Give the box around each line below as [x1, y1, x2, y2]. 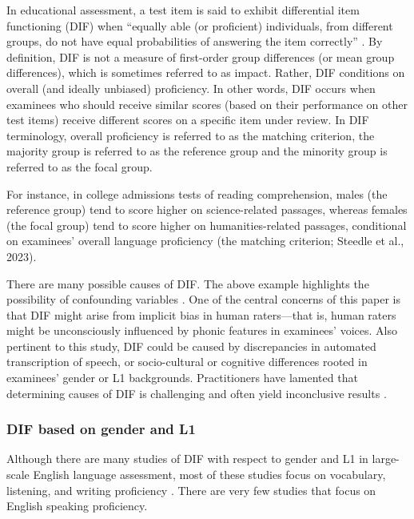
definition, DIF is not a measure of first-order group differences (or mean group [6, 48, 395, 65]
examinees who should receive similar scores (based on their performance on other [6, 95, 408, 112]
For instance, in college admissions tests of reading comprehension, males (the [6, 185, 388, 202]
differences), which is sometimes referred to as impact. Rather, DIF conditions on [6, 64, 405, 81]
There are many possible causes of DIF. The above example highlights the [6, 275, 369, 292]
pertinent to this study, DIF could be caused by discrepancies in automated [6, 337, 376, 354]
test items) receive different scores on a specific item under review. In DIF [6, 111, 369, 128]
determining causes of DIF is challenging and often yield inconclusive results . [6, 384, 387, 401]
